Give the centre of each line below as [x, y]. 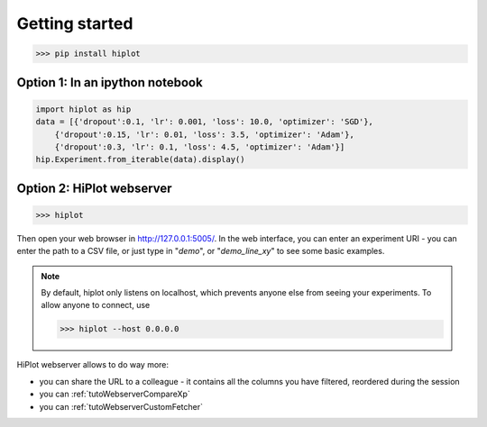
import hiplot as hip [83, 109]
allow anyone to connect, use [96, 305]
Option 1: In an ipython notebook [110, 82]
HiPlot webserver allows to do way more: [93, 365]
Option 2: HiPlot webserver [94, 188]
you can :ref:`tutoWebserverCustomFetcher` [121, 406]
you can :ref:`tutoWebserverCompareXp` [115, 394]
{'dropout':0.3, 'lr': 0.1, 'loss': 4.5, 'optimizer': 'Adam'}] [200, 147]
